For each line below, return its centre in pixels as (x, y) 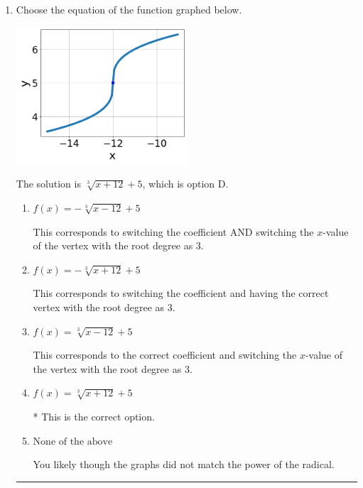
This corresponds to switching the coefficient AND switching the (173, 231)
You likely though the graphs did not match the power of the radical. (184, 464)
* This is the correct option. (94, 416)
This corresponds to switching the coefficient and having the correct (181, 293)
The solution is (48, 184)
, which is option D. (185, 184)
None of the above (73, 441)
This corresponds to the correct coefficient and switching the (165, 355)
